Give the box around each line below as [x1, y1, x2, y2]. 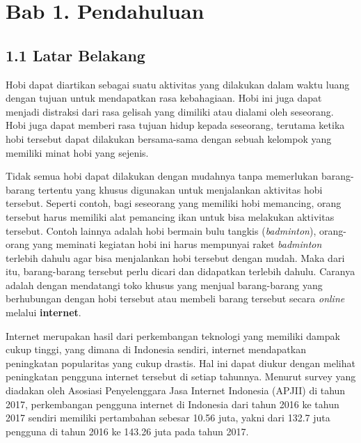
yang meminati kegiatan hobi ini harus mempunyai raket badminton [32, 237, 322, 251]
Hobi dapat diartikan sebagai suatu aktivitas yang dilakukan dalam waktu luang [6, 77, 350, 91]
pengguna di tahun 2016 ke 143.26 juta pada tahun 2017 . [6, 423, 249, 438]
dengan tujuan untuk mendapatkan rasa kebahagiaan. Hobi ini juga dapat [6, 91, 322, 105]
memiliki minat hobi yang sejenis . [6, 145, 149, 160]
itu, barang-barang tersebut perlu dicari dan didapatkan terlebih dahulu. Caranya [6, 264, 355, 279]
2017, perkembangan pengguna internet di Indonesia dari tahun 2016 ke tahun [6, 396, 339, 411]
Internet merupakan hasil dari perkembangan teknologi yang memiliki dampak [6, 328, 340, 343]
